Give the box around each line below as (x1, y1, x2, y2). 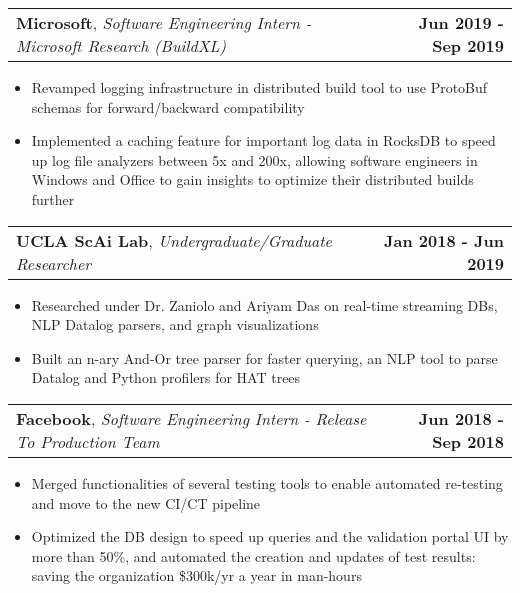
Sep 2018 (432, 429, 504, 453)
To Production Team (16, 429, 160, 453)
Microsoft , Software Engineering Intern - (16, 11, 312, 34)
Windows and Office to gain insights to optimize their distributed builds (31, 169, 474, 190)
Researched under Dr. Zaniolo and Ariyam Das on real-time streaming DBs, (31, 294, 498, 315)
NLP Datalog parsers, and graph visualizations (31, 314, 319, 335)
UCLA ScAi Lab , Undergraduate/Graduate (16, 228, 332, 252)
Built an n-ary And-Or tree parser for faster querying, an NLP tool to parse (31, 347, 498, 368)
